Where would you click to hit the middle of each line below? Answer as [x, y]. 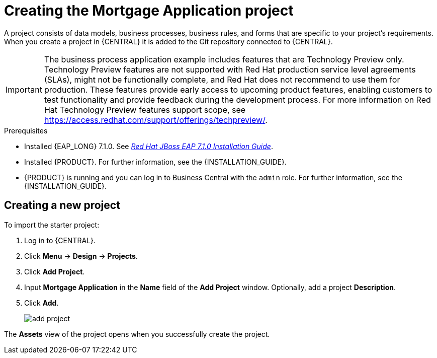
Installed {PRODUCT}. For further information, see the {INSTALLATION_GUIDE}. [155, 162]
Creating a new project [62, 205]
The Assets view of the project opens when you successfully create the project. [137, 334]
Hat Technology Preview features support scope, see [145, 110]
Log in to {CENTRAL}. [60, 240]
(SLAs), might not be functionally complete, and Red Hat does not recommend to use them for [222, 79]
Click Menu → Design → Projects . [81, 256]
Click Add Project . [55, 271]
